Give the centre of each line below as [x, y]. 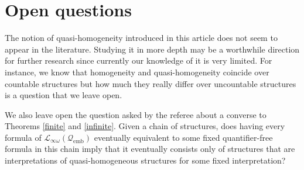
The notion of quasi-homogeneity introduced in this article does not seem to [141, 38]
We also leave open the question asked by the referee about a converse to [136, 114]
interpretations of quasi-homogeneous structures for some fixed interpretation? [145, 160]
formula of [23, 137]
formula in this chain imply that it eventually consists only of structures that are [150, 149]
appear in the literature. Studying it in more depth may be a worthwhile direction [152, 49]
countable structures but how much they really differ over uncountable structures [151, 83]
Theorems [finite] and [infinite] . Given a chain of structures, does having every [145, 126]
